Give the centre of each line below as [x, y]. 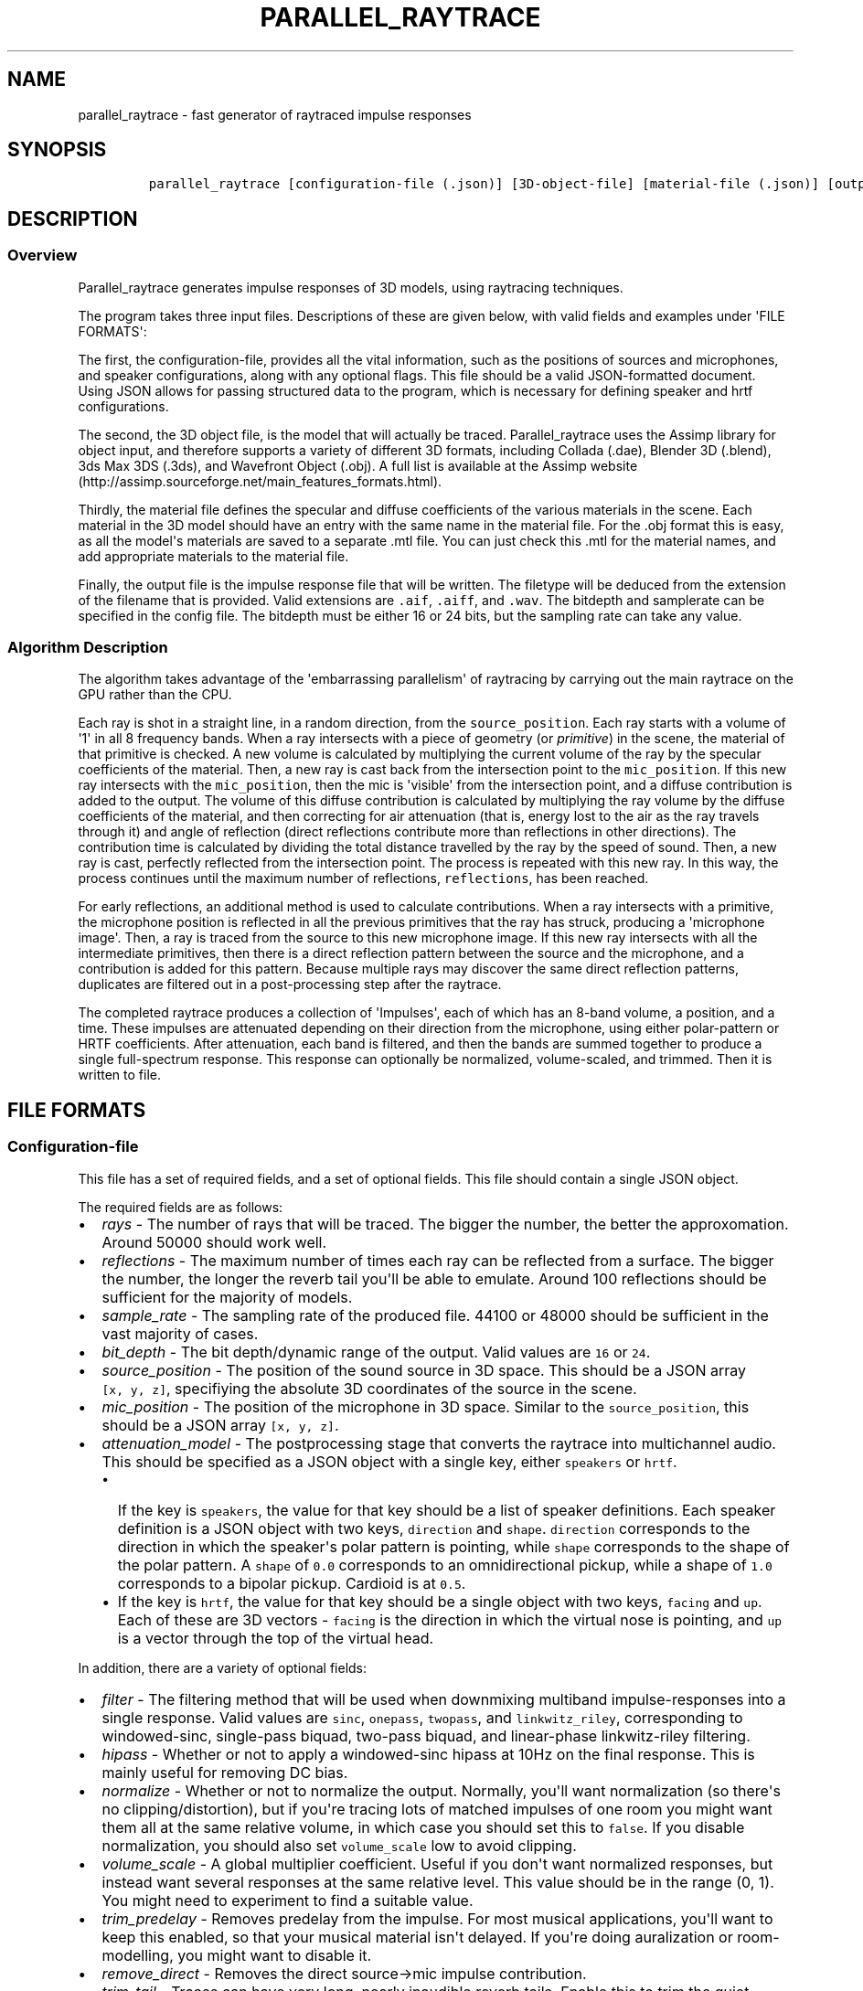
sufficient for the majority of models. [227, 1297]
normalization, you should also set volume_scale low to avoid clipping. [339, 1845]
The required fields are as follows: [181, 1207]
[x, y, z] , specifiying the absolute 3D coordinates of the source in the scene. [369, 1388]
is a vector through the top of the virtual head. [276, 1638]
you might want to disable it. [275, 1955]
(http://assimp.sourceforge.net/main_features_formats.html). [260, 481]
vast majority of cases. [180, 1333]
